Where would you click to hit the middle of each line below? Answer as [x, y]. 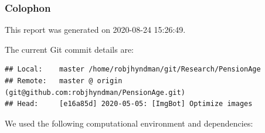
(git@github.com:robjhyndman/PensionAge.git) [95, 92]
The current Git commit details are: [69, 49]
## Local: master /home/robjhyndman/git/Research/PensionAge [133, 69]
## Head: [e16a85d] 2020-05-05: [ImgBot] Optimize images [129, 104]
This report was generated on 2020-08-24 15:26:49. [95, 30]
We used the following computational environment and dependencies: [129, 123]
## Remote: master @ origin [64, 81]
